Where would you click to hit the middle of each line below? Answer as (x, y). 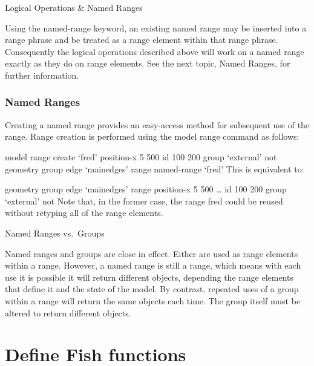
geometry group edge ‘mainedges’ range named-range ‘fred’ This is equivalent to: (155, 168)
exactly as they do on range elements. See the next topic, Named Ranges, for (148, 63)
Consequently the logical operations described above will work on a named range (155, 51)
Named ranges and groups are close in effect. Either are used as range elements (152, 253)
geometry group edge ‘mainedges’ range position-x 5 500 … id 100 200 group (146, 189)
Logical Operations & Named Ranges (74, 7)
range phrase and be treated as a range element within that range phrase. (142, 40)
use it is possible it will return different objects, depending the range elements (149, 277)
